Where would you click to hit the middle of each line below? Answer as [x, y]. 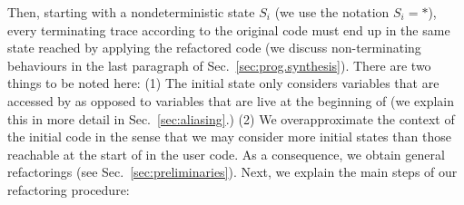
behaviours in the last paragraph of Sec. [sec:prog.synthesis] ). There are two [219, 65]
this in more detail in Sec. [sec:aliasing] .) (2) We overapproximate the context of [231, 118]
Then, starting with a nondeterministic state [131, 12]
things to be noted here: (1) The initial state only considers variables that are [223, 83]
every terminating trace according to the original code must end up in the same [229, 29]
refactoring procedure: [69, 189]
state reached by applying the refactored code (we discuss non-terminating [214, 48]
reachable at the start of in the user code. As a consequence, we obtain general [226, 154]
